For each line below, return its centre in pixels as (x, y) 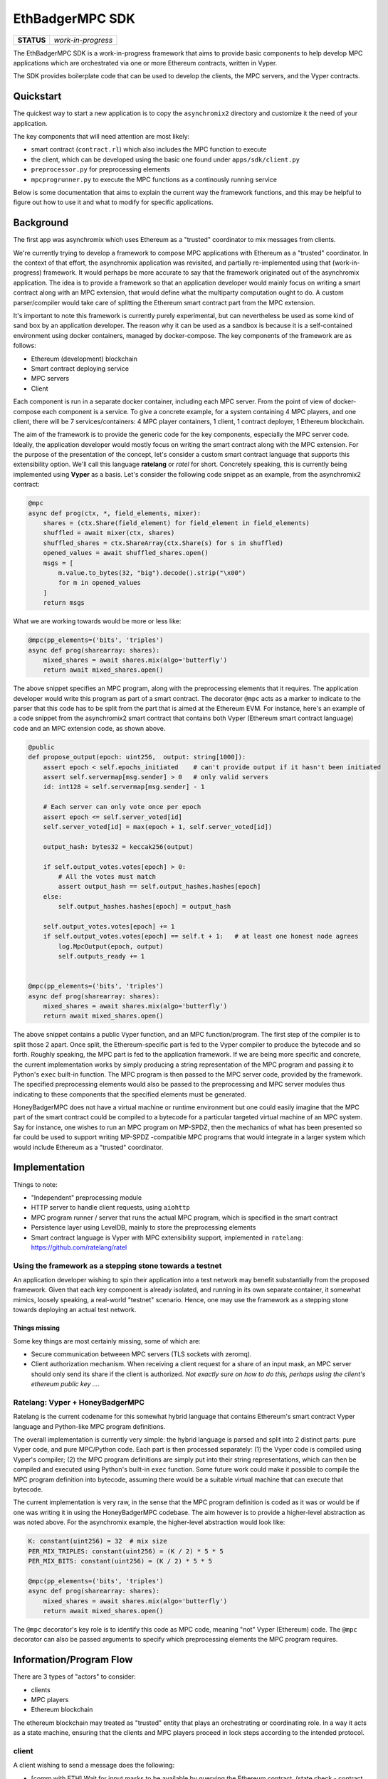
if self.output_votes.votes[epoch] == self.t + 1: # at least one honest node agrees (201, 936)
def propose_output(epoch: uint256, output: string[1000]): (137, 757)
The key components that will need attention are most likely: (101, 137)
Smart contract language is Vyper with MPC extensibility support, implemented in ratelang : (167, 1237)
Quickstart (37, 96)
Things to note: (35, 1184)
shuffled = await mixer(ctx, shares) (109, 533)
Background (41, 223)
